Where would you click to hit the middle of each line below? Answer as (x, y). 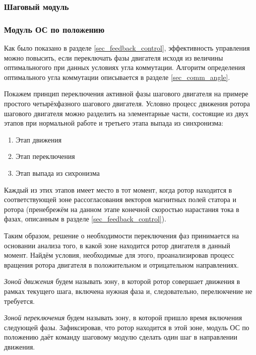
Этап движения (38, 139)
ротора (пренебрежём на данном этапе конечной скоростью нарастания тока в (122, 209)
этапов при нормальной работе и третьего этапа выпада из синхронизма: (114, 123)
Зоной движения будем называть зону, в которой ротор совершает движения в (122, 281)
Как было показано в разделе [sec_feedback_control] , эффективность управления (127, 48)
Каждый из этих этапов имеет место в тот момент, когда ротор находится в (118, 189)
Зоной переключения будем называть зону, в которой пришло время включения (123, 318)
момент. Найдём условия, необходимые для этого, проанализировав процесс (119, 255)
